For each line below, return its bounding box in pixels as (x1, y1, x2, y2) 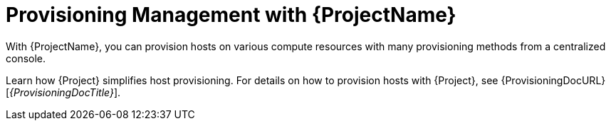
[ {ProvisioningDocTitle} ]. (6, 86, 121, 98)
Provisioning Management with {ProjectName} (6, 3, 456, 27)
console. (6, 52, 46, 64)
